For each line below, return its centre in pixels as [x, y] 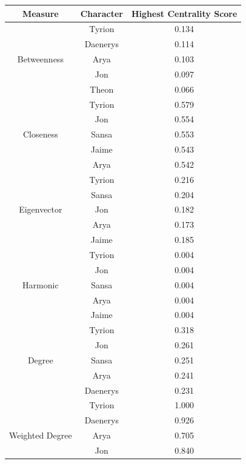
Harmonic [41, 284]
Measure [40, 13]
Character [101, 13]
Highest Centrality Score [184, 13]
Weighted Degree [41, 435]
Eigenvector [41, 209]
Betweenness [40, 59]
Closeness [40, 134]
